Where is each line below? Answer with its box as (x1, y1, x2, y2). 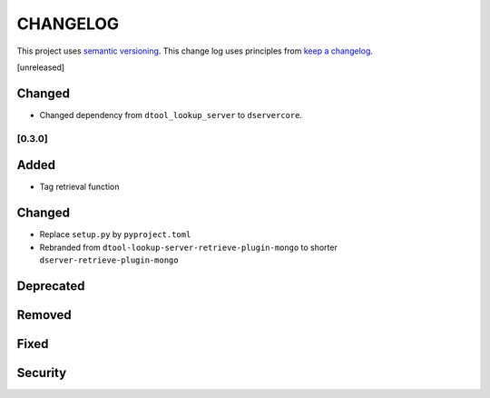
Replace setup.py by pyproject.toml (39, 229, 191, 240)
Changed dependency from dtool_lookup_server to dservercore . (39, 109, 303, 120)
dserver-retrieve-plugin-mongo (39, 255, 179, 265)
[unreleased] (16, 62, 65, 73)
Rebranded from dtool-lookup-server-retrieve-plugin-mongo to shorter (39, 242, 338, 253)
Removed (16, 307, 72, 323)
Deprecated (16, 278, 85, 294)
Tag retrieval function (39, 182, 120, 193)
